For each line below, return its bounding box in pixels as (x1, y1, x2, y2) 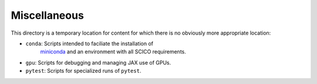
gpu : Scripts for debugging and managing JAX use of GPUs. (25, 59, 171, 66)
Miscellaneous (11, 9, 85, 22)
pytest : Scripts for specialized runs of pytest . (25, 68, 141, 75)
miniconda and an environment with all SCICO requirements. (40, 48, 186, 55)
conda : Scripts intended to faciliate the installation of (25, 40, 154, 47)
